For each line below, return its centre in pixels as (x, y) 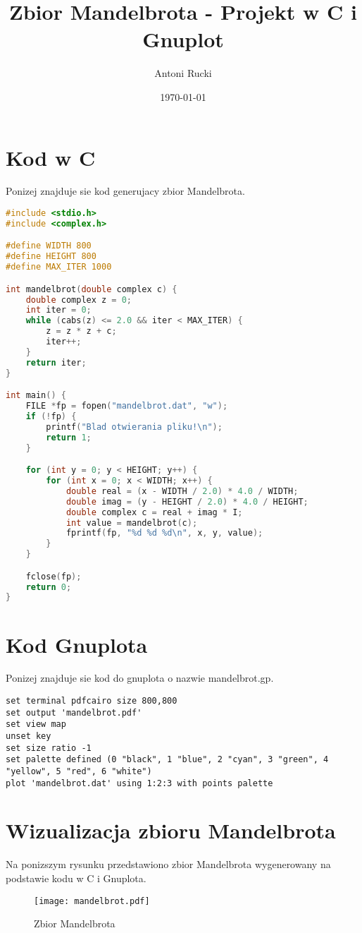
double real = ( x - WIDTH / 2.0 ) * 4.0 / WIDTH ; (182, 491)
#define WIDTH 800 (49, 246)
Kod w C (51, 157)
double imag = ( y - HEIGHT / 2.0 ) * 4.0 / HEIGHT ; (187, 501)
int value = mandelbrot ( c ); (132, 523)
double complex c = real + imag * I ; (154, 512)
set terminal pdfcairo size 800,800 (92, 701)
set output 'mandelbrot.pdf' (74, 712)
